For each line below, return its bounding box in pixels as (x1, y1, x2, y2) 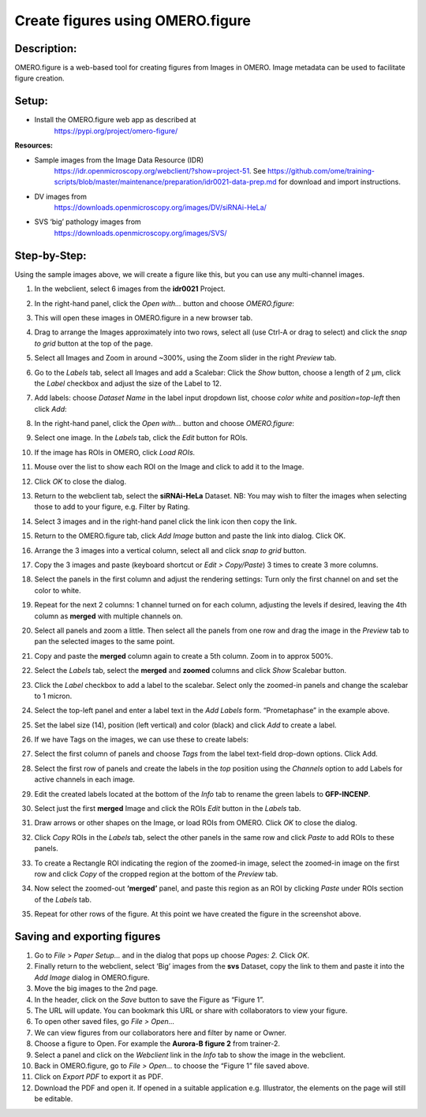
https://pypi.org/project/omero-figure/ (54, 126, 178, 136)
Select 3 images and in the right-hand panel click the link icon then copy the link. (34, 517, 297, 526)
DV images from (34, 192, 87, 201)
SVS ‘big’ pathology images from (34, 217, 141, 226)
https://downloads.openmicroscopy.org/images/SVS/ (54, 228, 228, 237)
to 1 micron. (34, 691, 73, 700)
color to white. (34, 585, 81, 595)
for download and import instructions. (278, 177, 402, 187)
